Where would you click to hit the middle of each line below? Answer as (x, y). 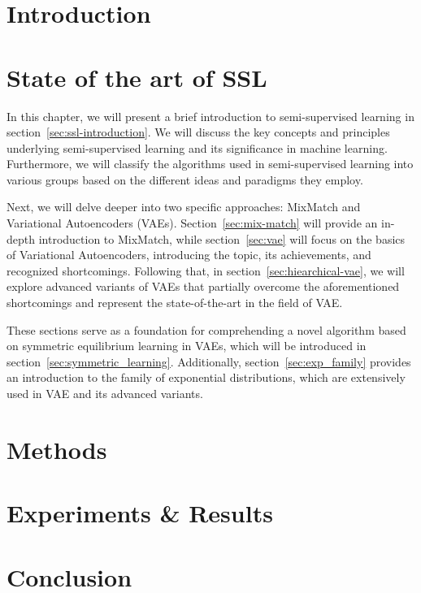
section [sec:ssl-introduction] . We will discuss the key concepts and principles (198, 132)
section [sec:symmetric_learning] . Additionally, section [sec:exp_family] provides (209, 361)
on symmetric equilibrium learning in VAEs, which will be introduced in (187, 346)
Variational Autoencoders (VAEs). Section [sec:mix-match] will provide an (192, 223)
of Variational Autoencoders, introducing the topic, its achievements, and (189, 255)
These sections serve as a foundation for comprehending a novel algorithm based (206, 329)
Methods (57, 449)
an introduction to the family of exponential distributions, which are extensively (206, 377)
